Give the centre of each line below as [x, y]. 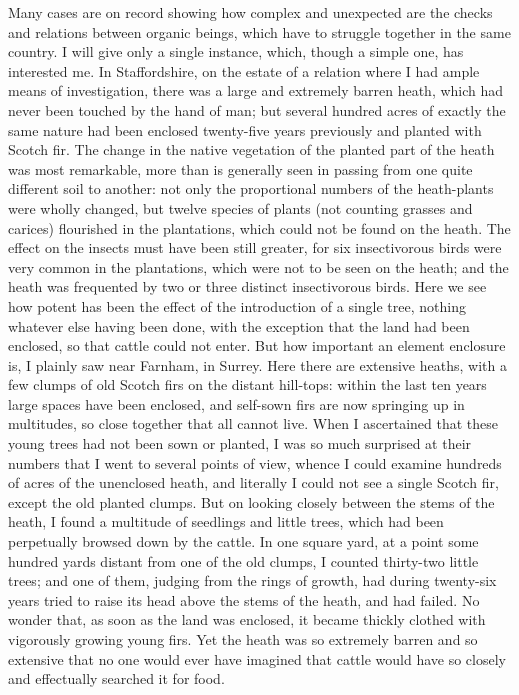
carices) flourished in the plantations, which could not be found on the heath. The [259, 227]
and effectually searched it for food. [116, 678]
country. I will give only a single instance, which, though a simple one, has [236, 51]
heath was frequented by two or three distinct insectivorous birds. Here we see [247, 286]
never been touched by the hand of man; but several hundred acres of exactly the [257, 109]
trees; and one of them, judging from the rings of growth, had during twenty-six [252, 580]
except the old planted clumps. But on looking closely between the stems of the [251, 501]
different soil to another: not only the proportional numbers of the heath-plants [251, 188]
